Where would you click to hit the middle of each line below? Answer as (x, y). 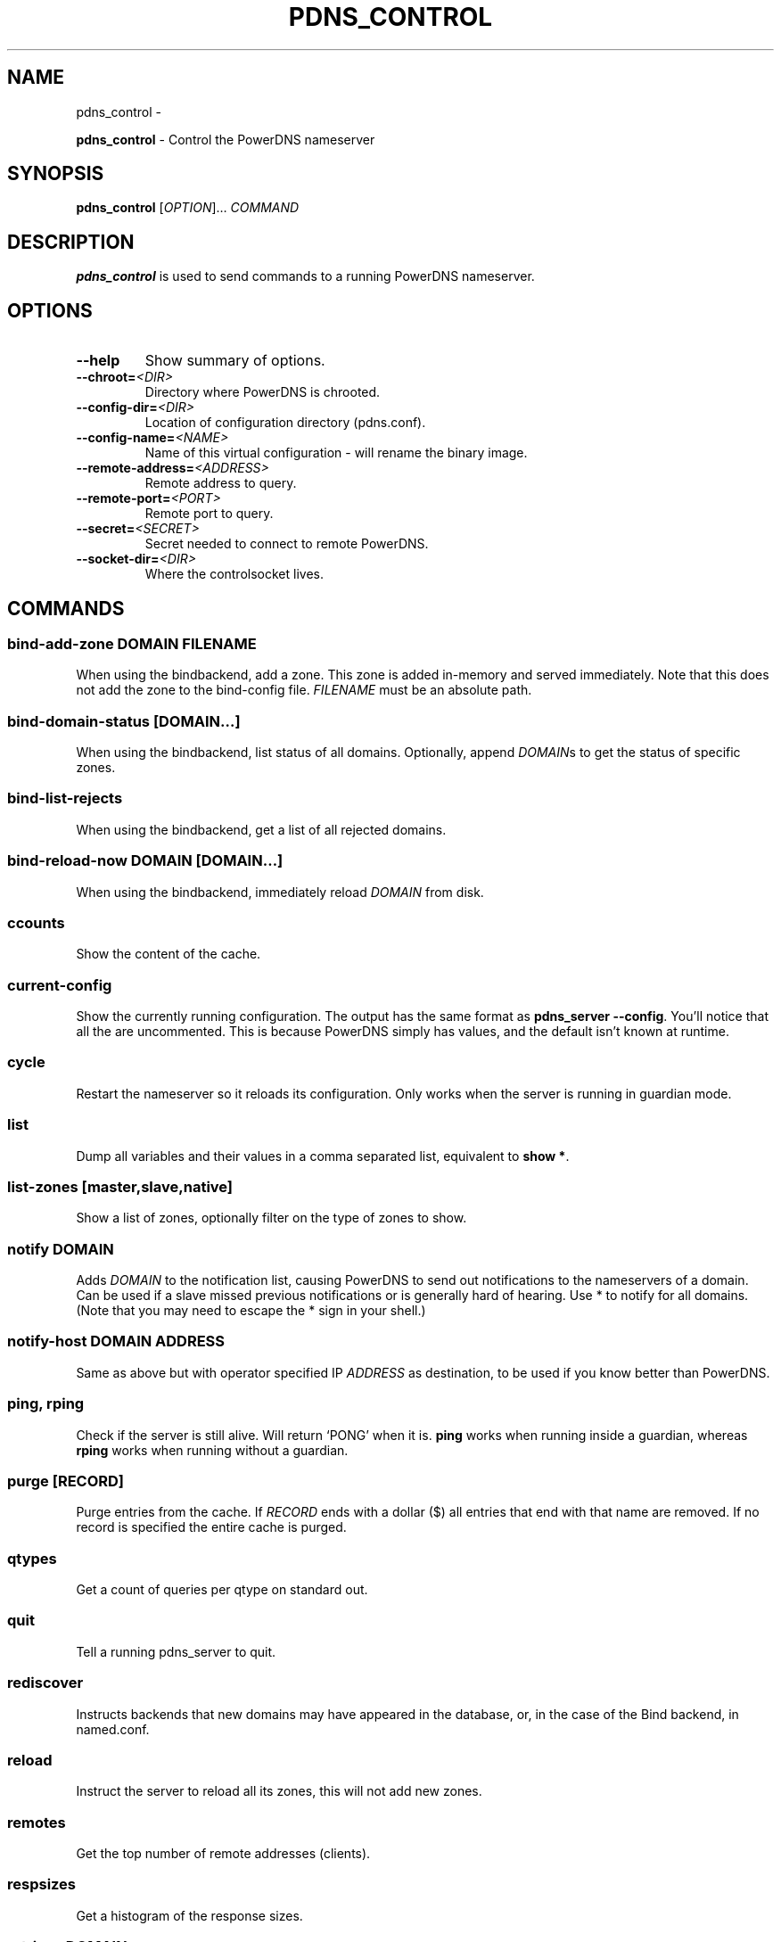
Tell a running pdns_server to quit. (176, 1651)
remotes (37, 1822)
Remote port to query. (209, 514)
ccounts (36, 922)
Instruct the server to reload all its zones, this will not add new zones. (279, 1791)
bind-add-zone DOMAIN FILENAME (132, 643)
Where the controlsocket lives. (234, 574)
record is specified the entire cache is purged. (211, 1527)
